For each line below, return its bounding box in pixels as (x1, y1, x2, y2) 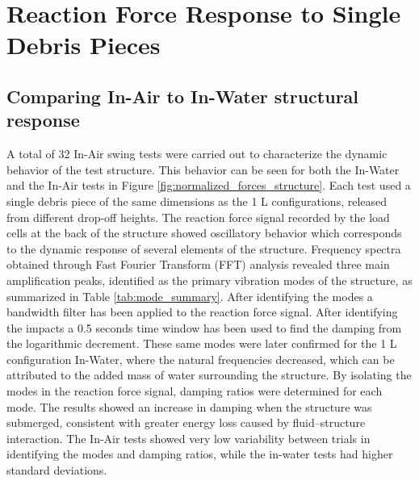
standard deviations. (6, 462, 107, 479)
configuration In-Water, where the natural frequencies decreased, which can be (6, 350, 395, 367)
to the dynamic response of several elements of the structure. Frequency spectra (6, 240, 401, 257)
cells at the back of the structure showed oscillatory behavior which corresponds (6, 224, 402, 241)
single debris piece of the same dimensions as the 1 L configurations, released (6, 192, 388, 209)
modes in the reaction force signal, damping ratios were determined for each (6, 383, 383, 399)
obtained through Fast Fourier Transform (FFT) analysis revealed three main (6, 256, 390, 273)
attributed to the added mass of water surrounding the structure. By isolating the (6, 366, 412, 383)
